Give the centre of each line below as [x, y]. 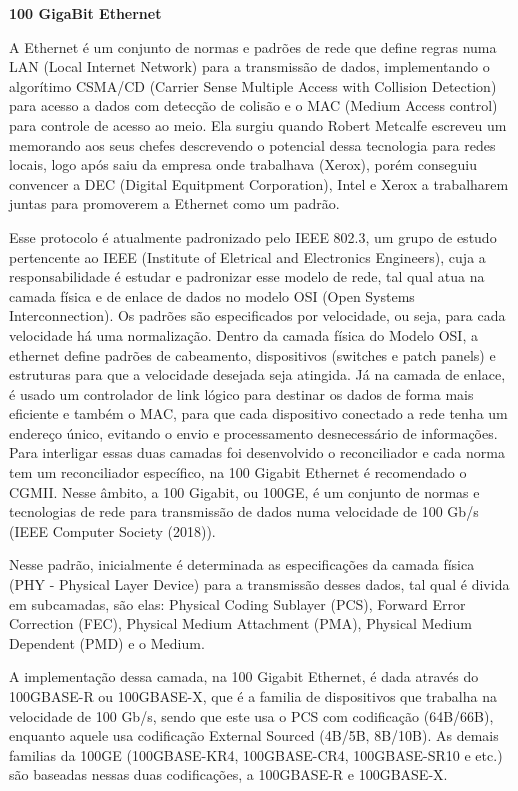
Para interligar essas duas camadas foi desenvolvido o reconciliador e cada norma [257, 452]
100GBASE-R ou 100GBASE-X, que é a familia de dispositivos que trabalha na [253, 696]
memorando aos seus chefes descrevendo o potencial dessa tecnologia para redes [252, 144]
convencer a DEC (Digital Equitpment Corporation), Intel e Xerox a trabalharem [259, 183]
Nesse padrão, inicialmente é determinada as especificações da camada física [242, 564]
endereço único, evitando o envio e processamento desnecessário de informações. [253, 432]
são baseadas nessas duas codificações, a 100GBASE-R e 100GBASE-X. [228, 774]
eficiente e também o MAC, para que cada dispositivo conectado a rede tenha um [258, 413]
